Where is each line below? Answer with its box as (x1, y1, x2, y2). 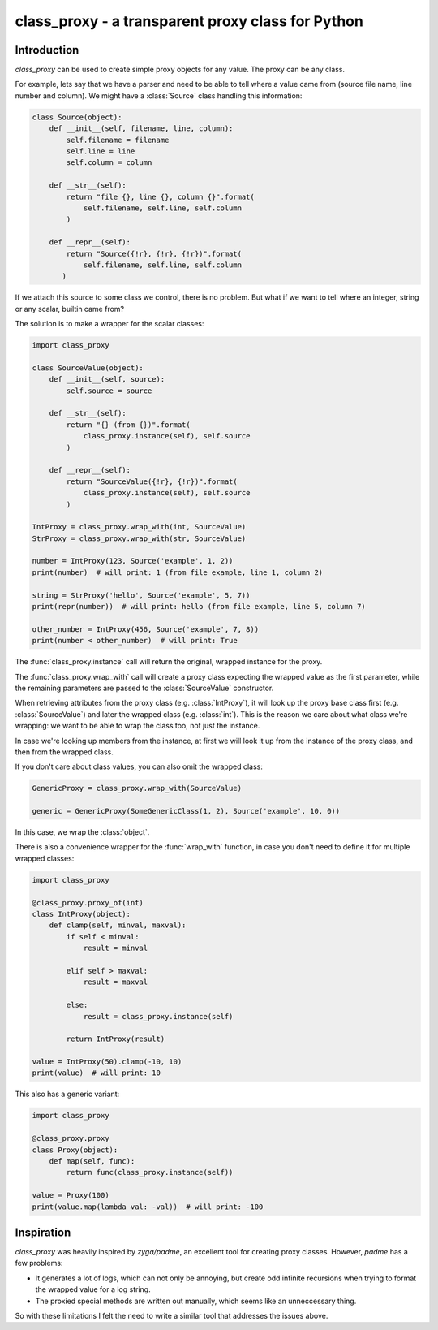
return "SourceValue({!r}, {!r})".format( (66, 477, 238, 486)
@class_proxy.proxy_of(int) (32, 898, 144, 907)
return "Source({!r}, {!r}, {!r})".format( (66, 248, 243, 258)
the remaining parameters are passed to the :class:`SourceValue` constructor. (15, 683, 274, 693)
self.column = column (66, 158, 152, 167)
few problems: (15, 1259, 63, 1268)
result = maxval (83, 978, 148, 987)
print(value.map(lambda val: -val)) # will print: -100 (32, 1202, 264, 1211)
